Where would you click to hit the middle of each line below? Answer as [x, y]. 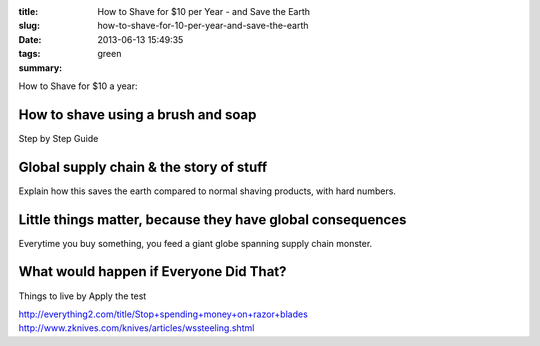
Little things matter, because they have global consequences [212, 219]
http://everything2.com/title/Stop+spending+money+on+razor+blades [163, 314]
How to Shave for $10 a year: [78, 86]
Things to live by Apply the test [82, 296]
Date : [30, 39]
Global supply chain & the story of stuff [143, 166]
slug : [29, 26]
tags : [29, 54]
